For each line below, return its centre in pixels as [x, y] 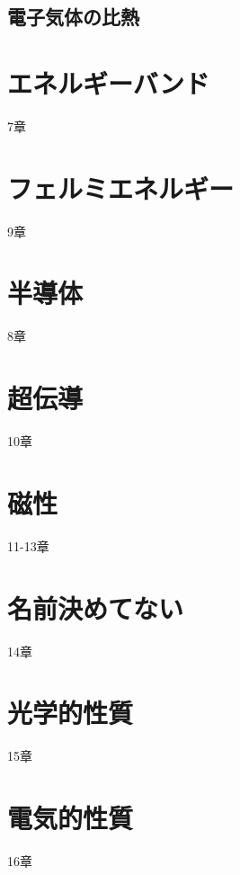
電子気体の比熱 [73, 17]
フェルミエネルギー [121, 187]
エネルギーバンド [109, 82]
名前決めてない [96, 607]
